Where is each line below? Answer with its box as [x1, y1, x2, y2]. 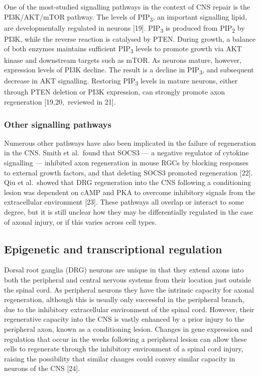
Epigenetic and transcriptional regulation [4, 241, 222, 256]
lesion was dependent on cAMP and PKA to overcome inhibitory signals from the [4, 186, 255, 197]
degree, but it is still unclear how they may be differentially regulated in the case [4, 206, 253, 217]
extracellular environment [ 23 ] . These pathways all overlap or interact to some [4, 197, 244, 207]
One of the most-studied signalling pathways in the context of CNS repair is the [4, 2, 250, 12]
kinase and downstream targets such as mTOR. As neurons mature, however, [4, 54, 241, 65]
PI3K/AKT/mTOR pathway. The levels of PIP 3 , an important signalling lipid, [4, 11, 247, 23]
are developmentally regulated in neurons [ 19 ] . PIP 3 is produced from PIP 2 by [4, 22, 245, 34]
